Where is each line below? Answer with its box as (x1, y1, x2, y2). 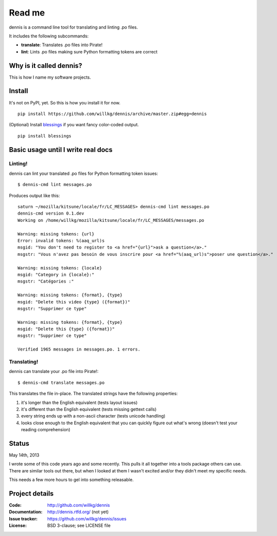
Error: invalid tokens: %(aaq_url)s (17, 238, 105, 243)
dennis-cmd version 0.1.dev (17, 211, 84, 216)
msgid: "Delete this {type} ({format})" (17, 326, 115, 332)
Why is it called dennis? (9, 61, 82, 70)
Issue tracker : (9, 516, 38, 521)
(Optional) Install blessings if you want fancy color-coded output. (9, 122, 139, 128)
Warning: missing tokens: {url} (17, 231, 95, 236)
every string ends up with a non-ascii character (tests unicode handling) (21, 413, 166, 419)
